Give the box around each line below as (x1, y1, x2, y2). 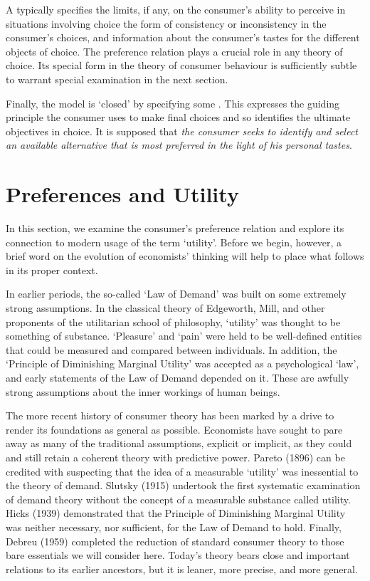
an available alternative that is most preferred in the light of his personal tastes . (6, 137, 352, 152)
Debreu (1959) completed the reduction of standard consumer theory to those (6, 533, 344, 548)
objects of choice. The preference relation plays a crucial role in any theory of (6, 43, 343, 58)
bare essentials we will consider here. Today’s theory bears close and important (6, 548, 350, 562)
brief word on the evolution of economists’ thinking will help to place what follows (6, 248, 364, 263)
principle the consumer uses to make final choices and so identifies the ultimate (6, 110, 351, 125)
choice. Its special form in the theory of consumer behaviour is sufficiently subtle (6, 58, 357, 73)
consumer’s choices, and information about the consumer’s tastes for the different (6, 30, 360, 45)
